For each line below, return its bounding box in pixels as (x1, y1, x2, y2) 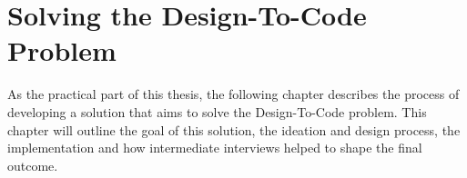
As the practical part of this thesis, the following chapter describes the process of (7, 84, 460, 104)
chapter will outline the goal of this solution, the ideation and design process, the (7, 120, 461, 139)
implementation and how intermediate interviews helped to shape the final (7, 138, 422, 157)
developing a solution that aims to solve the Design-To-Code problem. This (7, 102, 427, 121)
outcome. (7, 155, 58, 174)
